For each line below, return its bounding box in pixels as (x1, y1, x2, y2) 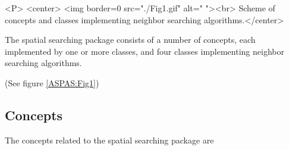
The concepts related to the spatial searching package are (5, 133, 214, 146)
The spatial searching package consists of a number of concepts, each (5, 33, 256, 46)
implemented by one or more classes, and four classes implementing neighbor (5, 45, 284, 57)
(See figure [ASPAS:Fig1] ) (5, 76, 99, 89)
